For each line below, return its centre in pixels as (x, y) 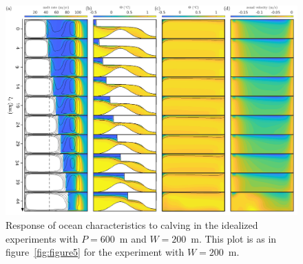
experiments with (42, 238)
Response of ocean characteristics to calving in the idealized (132, 224)
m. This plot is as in (234, 238)
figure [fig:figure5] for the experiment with (95, 252)
